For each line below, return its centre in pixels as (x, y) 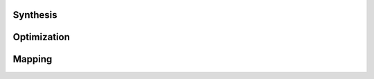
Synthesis (35, 15)
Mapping (33, 59)
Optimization (42, 37)
